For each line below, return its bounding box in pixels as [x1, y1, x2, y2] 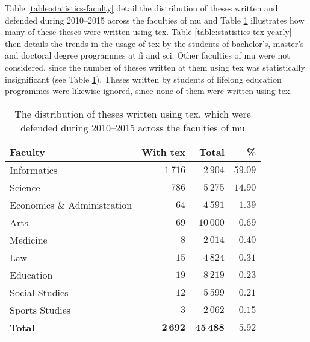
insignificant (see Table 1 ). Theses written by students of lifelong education [5, 72, 282, 85]
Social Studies [10, 285, 69, 299]
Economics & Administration [10, 197, 132, 212]
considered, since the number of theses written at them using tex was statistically [5, 60, 305, 73]
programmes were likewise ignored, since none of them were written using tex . [5, 84, 293, 97]
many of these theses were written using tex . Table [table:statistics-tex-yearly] [5, 25, 292, 38]
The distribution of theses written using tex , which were [14, 106, 251, 121]
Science [10, 180, 40, 194]
